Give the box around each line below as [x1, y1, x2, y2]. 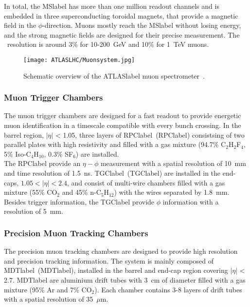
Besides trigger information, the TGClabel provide [4, 196, 155, 206]
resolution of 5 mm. [4, 206, 63, 216]
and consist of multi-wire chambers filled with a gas [71, 177, 225, 187]
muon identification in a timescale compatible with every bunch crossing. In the [4, 120, 241, 130]
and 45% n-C [62, 187, 101, 197]
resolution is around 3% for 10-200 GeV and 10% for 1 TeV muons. [7, 39, 209, 49]
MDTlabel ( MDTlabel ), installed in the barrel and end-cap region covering [4, 265, 228, 275]
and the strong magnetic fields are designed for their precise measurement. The [4, 29, 240, 40]
